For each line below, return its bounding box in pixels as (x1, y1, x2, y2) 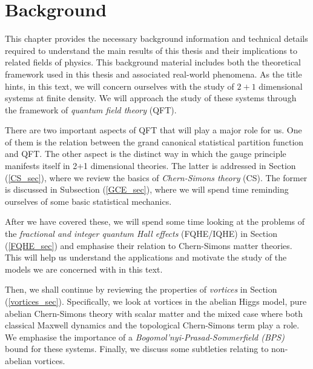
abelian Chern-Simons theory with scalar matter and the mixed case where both (5, 307, 303, 319)
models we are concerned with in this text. (5, 262, 163, 275)
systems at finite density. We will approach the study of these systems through (5, 91, 297, 104)
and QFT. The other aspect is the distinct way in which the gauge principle (5, 147, 286, 160)
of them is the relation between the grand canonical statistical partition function (5, 135, 304, 148)
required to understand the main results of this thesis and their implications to (5, 44, 297, 56)
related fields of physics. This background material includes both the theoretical (5, 56, 301, 68)
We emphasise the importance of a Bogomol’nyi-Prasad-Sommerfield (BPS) (5, 330, 285, 343)
